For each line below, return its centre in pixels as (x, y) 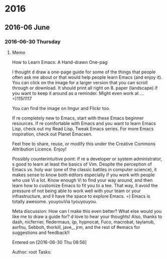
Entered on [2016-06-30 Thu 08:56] (49, 242)
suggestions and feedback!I (41, 232)
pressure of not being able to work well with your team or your (76, 191)
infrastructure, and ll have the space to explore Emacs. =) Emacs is (81, 196)
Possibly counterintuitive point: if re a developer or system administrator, (87, 159)
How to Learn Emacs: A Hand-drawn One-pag (60, 62)
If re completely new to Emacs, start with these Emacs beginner (78, 118)
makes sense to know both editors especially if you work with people (83, 175)
